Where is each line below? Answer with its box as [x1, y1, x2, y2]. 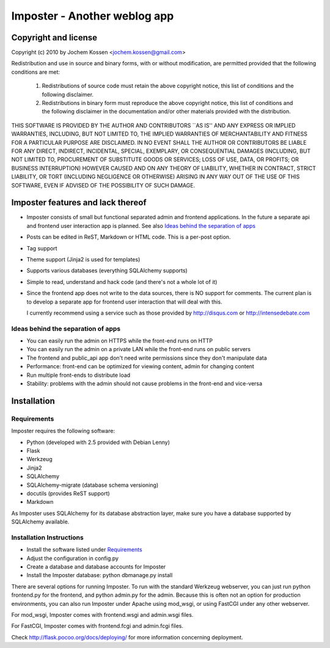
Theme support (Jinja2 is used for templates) [26, 256, 141, 263]
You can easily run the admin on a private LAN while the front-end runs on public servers [26, 346, 251, 353]
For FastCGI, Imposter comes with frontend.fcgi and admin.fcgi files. [11, 622, 183, 630]
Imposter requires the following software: [11, 428, 116, 435]
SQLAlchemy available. [11, 518, 70, 525]
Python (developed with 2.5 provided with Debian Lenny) [26, 439, 170, 446]
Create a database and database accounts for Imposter [26, 563, 166, 570]
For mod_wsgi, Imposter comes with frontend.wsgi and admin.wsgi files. [11, 611, 194, 618]
